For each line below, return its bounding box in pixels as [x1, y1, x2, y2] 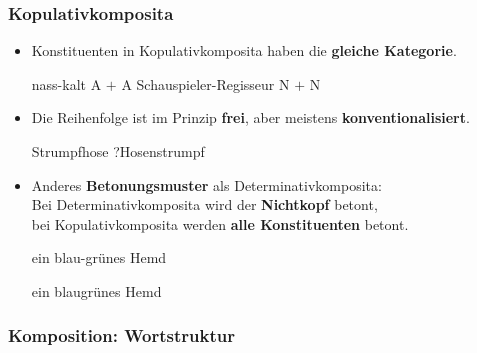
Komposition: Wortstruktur [8, 323, 235, 348]
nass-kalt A [31, 73, 102, 94]
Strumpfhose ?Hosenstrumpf [31, 141, 205, 161]
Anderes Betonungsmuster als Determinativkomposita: [31, 174, 382, 195]
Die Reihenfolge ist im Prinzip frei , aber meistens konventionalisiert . [31, 107, 470, 128]
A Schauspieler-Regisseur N [121, 73, 290, 94]
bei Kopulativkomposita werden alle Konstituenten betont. [31, 213, 409, 234]
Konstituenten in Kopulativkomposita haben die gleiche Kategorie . [31, 40, 457, 61]
